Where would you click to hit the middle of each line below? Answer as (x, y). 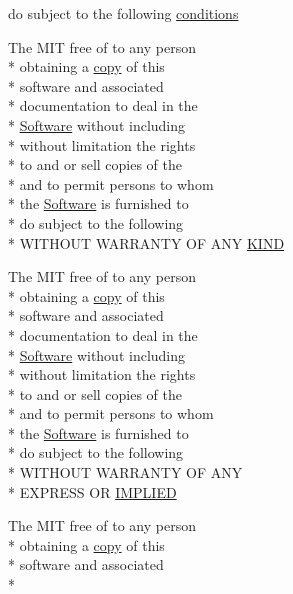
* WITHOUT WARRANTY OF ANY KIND (146, 242)
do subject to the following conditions (123, 13)
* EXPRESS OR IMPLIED (92, 491)
